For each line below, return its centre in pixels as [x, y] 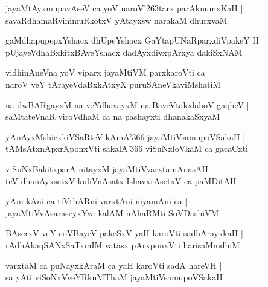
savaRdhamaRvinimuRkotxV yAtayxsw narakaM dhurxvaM [116, 20]
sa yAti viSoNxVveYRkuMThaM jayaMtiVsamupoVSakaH [114, 277]
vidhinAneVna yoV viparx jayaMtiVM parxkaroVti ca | [108, 72]
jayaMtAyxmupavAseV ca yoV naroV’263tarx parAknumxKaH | [124, 8]
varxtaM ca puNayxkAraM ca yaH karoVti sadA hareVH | [114, 265]
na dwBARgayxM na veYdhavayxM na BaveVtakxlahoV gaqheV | [127, 104]
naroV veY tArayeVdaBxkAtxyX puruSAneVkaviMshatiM [113, 84]
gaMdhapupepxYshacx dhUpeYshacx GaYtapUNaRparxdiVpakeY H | [135, 40]
